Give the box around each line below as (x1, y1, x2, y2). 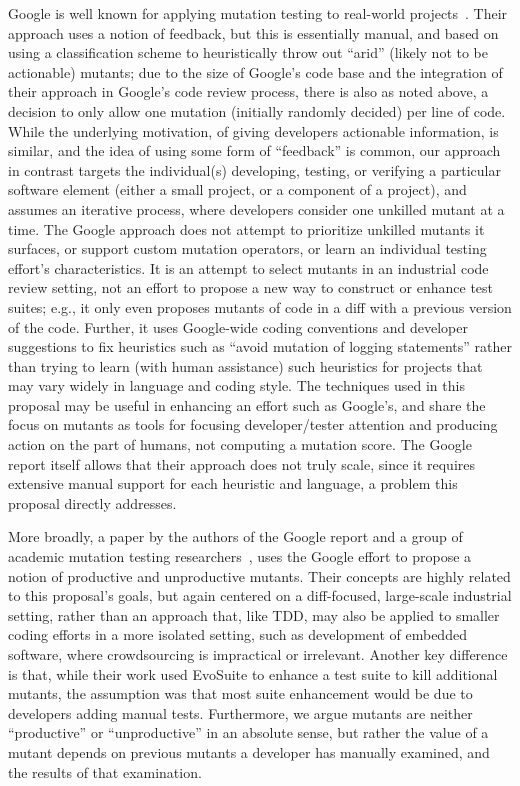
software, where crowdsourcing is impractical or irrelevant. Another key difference (8, 644, 508, 664)
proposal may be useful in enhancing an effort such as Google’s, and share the (8, 394, 486, 415)
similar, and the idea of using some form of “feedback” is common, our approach (8, 140, 501, 161)
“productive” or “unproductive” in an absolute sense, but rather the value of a (8, 722, 489, 743)
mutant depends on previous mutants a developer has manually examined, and (8, 741, 490, 762)
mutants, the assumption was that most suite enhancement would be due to (8, 683, 473, 704)
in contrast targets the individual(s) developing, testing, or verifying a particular (8, 159, 501, 180)
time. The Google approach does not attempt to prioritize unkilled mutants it (8, 218, 485, 239)
